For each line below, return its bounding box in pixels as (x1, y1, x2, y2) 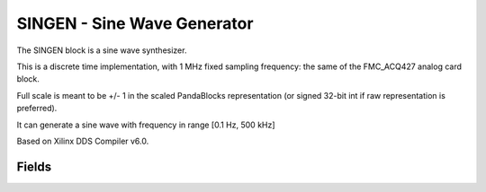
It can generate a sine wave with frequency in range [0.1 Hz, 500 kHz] (16, 119, 275, 130)
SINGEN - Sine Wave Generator (16, 13, 254, 33)
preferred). (16, 103, 58, 114)
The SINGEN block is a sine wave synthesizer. (16, 45, 187, 56)
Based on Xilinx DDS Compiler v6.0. (16, 135, 149, 146)
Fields (16, 159, 52, 174)
